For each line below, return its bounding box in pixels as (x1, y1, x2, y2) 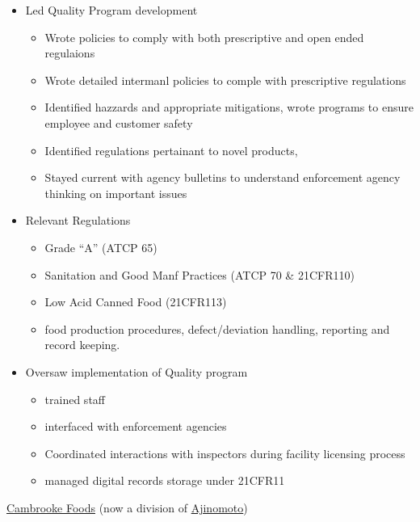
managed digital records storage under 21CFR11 (44, 472, 285, 489)
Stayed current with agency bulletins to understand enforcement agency (44, 169, 401, 186)
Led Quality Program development (25, 2, 198, 18)
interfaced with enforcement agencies (44, 418, 227, 435)
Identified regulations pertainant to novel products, (44, 141, 298, 158)
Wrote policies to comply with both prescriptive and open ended (44, 28, 364, 45)
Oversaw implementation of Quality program (25, 363, 248, 380)
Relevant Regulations (25, 212, 131, 229)
